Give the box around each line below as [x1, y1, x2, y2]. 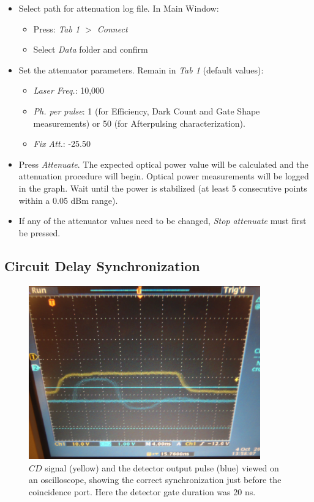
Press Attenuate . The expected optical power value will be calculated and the [18, 157, 308, 170]
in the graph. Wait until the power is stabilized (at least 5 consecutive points [18, 181, 307, 194]
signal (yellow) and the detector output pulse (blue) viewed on [45, 461, 279, 474]
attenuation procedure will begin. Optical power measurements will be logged [18, 170, 309, 182]
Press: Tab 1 [33, 22, 80, 35]
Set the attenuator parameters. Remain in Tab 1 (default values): [18, 63, 264, 76]
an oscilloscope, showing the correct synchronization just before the [29, 473, 282, 486]
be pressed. [18, 226, 61, 239]
